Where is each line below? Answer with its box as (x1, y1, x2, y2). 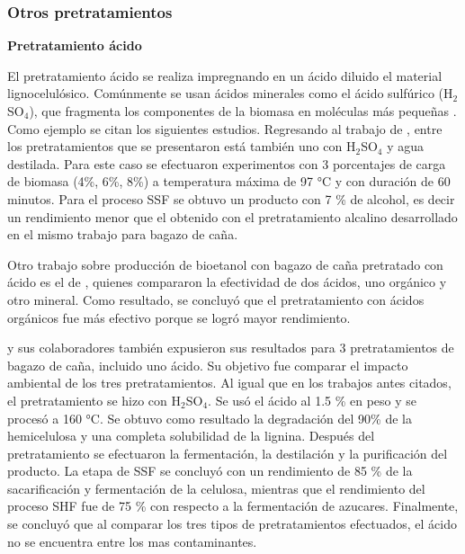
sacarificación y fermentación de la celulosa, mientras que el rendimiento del (7, 478, 425, 497)
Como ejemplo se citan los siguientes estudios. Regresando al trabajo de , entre (7, 119, 443, 138)
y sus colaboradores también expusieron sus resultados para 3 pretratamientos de (7, 338, 454, 357)
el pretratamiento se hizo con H (7, 390, 182, 409)
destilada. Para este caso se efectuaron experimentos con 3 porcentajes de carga (7, 154, 446, 173)
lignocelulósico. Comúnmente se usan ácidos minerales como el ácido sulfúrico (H (7, 84, 453, 103)
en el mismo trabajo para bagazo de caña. (7, 225, 238, 244)
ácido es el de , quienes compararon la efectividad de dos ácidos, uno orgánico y (7, 273, 447, 291)
